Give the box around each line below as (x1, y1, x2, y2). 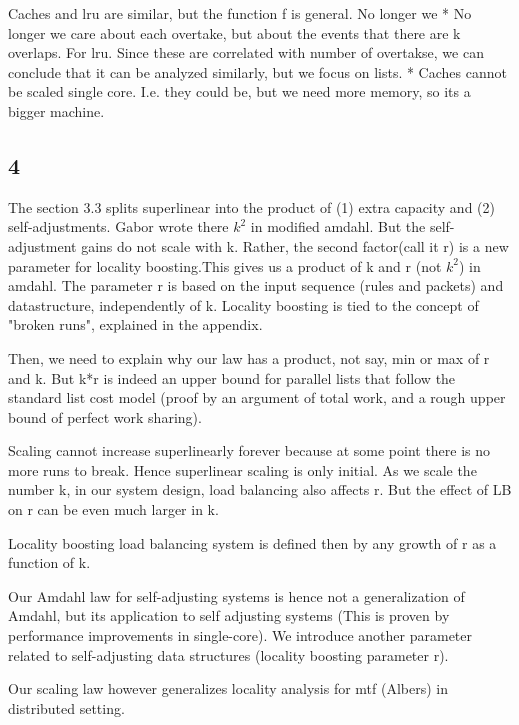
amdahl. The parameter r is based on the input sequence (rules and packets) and (8, 275, 504, 296)
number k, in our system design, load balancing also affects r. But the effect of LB (8, 479, 512, 500)
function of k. (8, 552, 91, 573)
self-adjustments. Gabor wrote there (8, 216, 229, 237)
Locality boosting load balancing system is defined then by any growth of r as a (8, 532, 497, 553)
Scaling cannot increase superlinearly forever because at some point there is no (8, 440, 491, 461)
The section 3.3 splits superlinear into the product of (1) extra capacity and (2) (8, 196, 495, 217)
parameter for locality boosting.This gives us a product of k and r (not (8, 255, 442, 276)
